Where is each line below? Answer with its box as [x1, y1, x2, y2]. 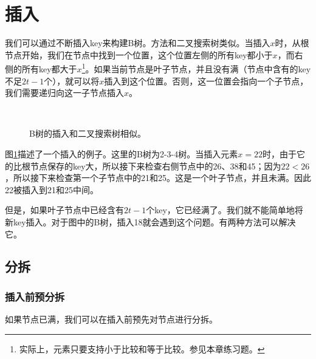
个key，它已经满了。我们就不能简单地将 [146, 203, 303, 216]
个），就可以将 [44, 74, 100, 87]
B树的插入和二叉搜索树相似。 [29, 127, 146, 140]
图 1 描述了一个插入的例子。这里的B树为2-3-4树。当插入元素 [5, 147, 238, 160]
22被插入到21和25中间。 [5, 183, 98, 196]
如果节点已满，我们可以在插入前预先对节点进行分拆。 [5, 313, 218, 326]
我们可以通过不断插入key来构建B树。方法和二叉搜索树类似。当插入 [5, 36, 270, 49]
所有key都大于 [21, 62, 77, 75]
